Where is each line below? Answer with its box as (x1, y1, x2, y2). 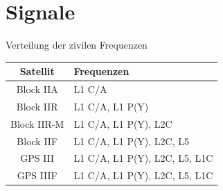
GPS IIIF (17, 168, 57, 183)
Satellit (19, 64, 55, 78)
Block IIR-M (10, 116, 64, 131)
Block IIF (17, 133, 58, 148)
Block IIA (16, 82, 58, 97)
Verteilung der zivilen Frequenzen (6, 38, 148, 52)
